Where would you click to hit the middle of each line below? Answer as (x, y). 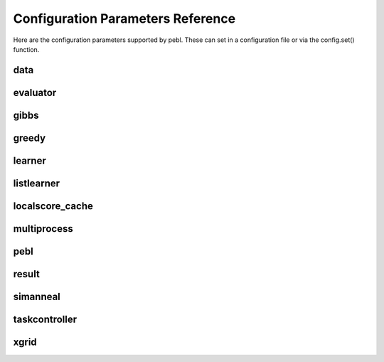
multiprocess (43, 229)
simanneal (37, 296)
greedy (30, 138)
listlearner (37, 183)
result (27, 274)
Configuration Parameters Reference (124, 18)
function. (26, 49)
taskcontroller (45, 319)
